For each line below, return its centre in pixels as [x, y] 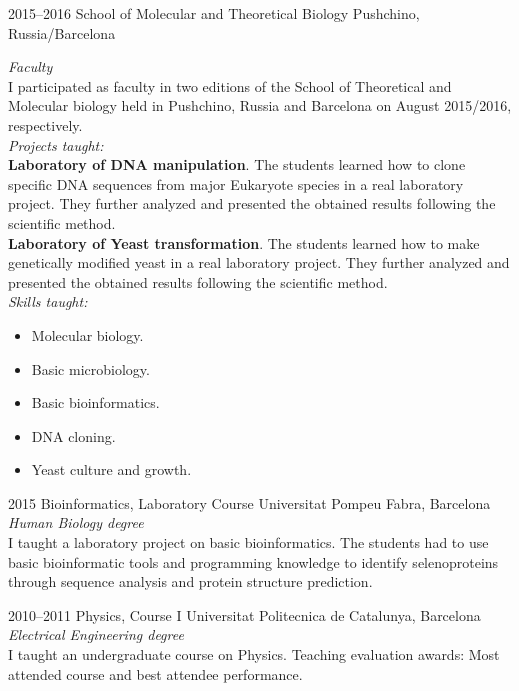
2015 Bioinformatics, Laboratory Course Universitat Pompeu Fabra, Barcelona [249, 502]
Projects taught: [56, 144]
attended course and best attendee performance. [155, 673]
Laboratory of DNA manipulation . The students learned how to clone [237, 164]
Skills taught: [48, 301]
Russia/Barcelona [62, 32]
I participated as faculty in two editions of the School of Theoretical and [230, 85]
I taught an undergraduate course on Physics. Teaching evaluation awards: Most [254, 654]
